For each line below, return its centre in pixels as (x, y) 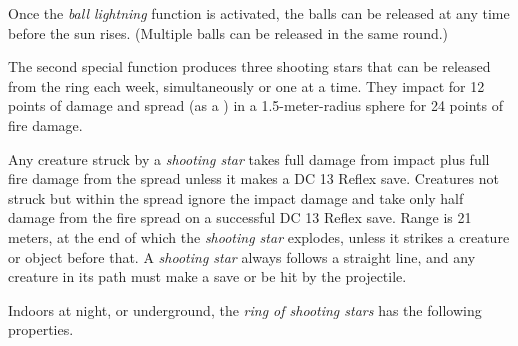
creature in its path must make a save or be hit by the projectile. (207, 276)
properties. (41, 329)
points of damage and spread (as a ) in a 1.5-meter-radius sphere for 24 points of (255, 105)
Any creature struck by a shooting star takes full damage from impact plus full (249, 158)
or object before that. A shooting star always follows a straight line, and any (242, 256)
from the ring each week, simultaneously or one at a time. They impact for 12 (246, 85)
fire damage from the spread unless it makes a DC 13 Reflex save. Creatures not (253, 178)
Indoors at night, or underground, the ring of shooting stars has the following (245, 309)
